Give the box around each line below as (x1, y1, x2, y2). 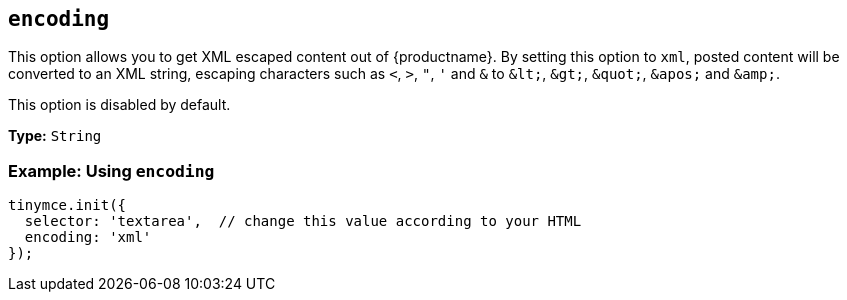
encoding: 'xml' (24, 229, 152, 246)
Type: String (8, 127, 102, 145)
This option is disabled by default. (8, 96, 231, 114)
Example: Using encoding (8, 160, 215, 181)
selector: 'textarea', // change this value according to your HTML (24, 213, 582, 230)
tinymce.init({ (8, 197, 127, 214)
